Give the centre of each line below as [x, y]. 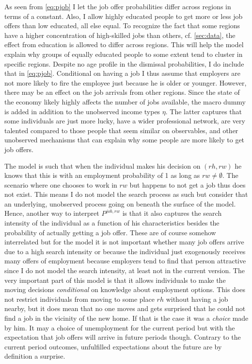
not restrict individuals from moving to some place [79, 299]
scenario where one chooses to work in [61, 184]
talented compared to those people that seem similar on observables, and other [121, 130]
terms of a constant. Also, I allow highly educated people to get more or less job [124, 16]
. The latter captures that [204, 111]
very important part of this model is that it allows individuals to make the [115, 280]
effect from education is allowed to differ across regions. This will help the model [124, 44]
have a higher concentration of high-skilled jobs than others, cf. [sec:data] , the [120, 35]
